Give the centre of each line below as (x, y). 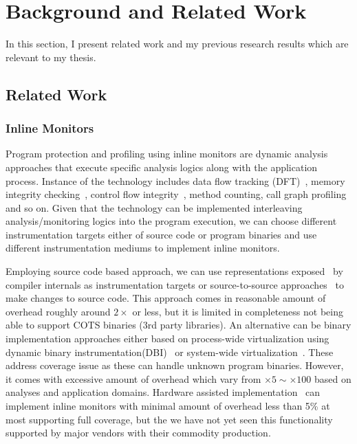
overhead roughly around (58, 311)
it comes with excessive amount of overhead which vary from (133, 378)
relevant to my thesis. (51, 57)
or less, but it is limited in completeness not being (238, 311)
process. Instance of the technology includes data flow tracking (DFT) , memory (175, 180)
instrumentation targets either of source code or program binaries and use (161, 234)
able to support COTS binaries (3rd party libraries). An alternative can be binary (178, 325)
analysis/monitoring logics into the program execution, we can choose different (171, 221)
